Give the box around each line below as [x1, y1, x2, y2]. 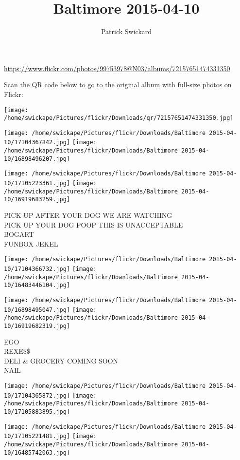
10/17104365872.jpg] [4, 392, 70, 399]
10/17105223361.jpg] [4, 180, 70, 187]
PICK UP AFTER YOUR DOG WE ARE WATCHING [4, 210, 172, 220]
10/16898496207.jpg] [4, 155, 70, 162]
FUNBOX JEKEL [4, 238, 58, 249]
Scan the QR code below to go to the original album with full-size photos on [4, 79, 232, 90]
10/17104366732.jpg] [4, 266, 70, 273]
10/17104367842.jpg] [4, 139, 70, 146]
